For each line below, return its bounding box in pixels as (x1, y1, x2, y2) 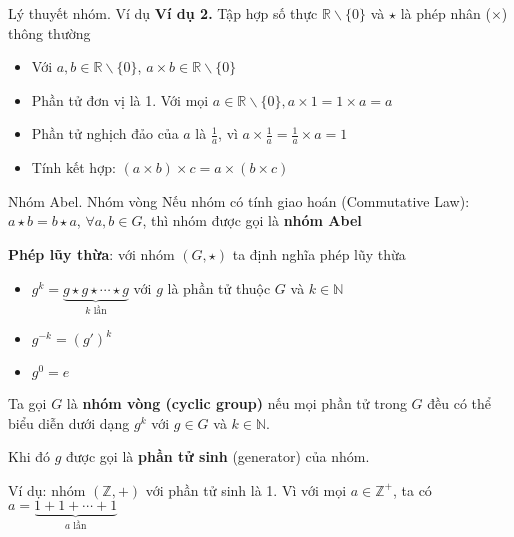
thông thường (8, 22, 91, 43)
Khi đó (8, 446, 51, 467)
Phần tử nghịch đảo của (31, 123, 179, 144)
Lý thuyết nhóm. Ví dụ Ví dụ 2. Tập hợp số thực (8, 3, 318, 23)
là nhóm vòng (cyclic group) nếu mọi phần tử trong (66, 393, 407, 414)
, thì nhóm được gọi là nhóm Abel (142, 210, 362, 231)
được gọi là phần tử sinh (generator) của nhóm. (66, 446, 370, 467)
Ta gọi (8, 393, 47, 414)
